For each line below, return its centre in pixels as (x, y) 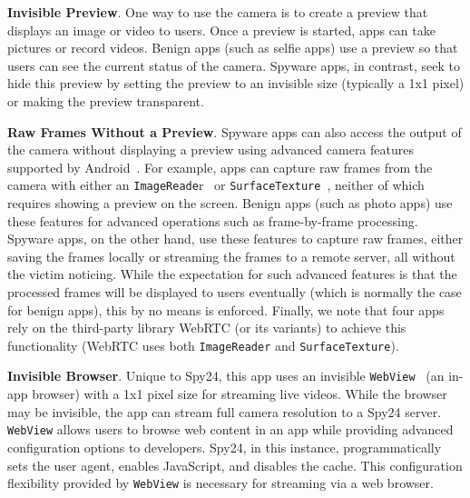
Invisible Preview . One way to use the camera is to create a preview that (218, 12)
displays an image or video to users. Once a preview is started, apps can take (221, 30)
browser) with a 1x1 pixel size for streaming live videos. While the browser (240, 394)
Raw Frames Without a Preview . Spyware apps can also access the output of (235, 131)
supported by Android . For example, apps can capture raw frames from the (220, 167)
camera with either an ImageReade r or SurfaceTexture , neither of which (216, 185)
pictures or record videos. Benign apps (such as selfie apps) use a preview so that (233, 48)
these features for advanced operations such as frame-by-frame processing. (213, 220)
